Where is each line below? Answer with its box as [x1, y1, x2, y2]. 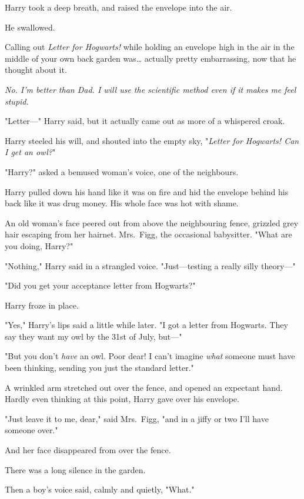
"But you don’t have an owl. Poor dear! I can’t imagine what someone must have [5, 350, 295, 362]
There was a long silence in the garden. [5, 463, 146, 475]
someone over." [5, 424, 58, 436]
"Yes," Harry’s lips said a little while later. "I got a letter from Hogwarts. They [5, 319, 288, 331]
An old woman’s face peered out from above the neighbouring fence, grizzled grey [5, 216, 299, 229]
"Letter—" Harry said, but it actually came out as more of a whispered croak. [5, 115, 285, 127]
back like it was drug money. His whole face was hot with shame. [5, 197, 239, 209]
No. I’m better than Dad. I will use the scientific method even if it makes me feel [5, 83, 296, 95]
